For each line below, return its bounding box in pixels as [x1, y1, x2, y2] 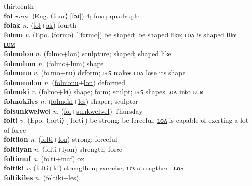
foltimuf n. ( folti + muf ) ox [4, 153, 84, 163]
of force [4, 124, 26, 135]
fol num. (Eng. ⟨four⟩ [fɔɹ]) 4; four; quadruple [4, 10, 140, 20]
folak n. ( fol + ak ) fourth [4, 20, 77, 30]
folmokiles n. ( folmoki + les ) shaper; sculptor [4, 96, 138, 106]
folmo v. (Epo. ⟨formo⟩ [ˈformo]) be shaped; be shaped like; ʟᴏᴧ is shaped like [4, 29, 237, 39]
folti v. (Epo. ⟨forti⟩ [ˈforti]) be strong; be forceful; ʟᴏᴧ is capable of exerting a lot [4, 115, 249, 125]
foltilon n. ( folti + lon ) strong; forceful [4, 134, 117, 144]
